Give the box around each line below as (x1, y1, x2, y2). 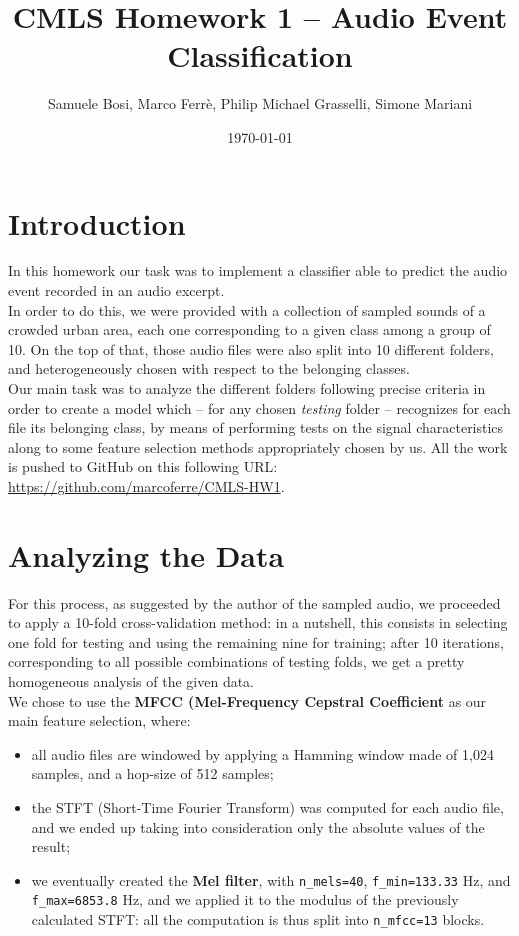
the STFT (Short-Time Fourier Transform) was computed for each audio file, (31, 797, 504, 818)
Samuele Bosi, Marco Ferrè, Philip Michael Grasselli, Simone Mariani (47, 93, 473, 114)
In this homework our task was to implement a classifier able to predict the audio (8, 260, 508, 281)
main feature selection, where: (8, 710, 191, 731)
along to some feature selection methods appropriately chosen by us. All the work (8, 436, 508, 457)
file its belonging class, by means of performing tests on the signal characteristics (8, 417, 504, 438)
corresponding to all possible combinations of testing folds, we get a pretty (8, 651, 465, 672)
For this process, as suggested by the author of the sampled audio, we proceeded (8, 592, 501, 613)
